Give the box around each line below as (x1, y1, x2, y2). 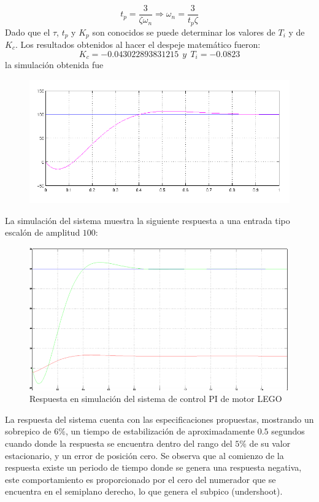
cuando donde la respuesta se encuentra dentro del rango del (5, 437, 233, 450)
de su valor (249, 437, 291, 450)
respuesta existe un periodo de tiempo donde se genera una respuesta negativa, (5, 461, 302, 474)
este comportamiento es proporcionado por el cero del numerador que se (5, 473, 276, 485)
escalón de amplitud (5, 226, 80, 239)
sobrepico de (5, 425, 52, 438)
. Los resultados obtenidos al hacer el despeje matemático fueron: (15, 37, 261, 50)
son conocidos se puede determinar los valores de (92, 25, 275, 38)
